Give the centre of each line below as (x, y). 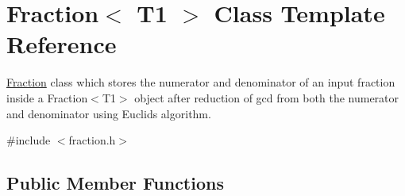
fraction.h (92, 140)
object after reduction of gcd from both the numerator (267, 97)
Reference (62, 44)
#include (29, 140)
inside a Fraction (47, 97)
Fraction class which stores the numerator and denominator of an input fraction (201, 82)
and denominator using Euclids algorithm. (109, 113)
